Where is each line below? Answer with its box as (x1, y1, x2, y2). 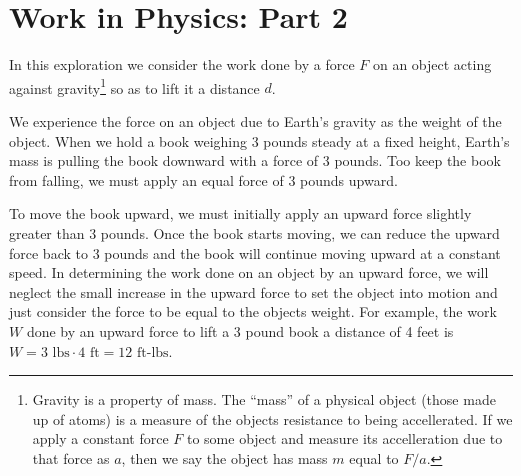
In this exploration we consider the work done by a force (9, 54, 355, 75)
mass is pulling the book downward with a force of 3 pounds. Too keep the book (9, 150, 501, 171)
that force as (32, 447, 110, 468)
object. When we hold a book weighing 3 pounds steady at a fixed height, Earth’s (9, 130, 510, 151)
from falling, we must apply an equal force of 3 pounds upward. (9, 169, 398, 190)
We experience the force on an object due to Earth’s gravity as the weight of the (9, 110, 502, 131)
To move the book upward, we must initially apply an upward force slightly (9, 203, 472, 224)
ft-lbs (137, 345, 169, 360)
